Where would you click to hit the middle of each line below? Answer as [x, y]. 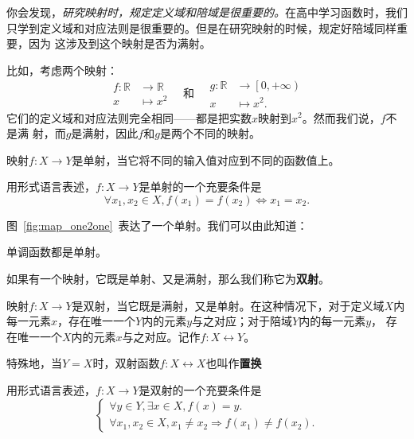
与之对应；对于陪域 [242, 321]
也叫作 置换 [234, 363]
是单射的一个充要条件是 [200, 186]
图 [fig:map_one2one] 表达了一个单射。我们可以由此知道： [157, 225]
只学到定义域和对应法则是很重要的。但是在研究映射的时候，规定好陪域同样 [201, 27]
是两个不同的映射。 [210, 133]
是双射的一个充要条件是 [200, 390]
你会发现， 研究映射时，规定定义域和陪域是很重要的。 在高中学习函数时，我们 [207, 12]
